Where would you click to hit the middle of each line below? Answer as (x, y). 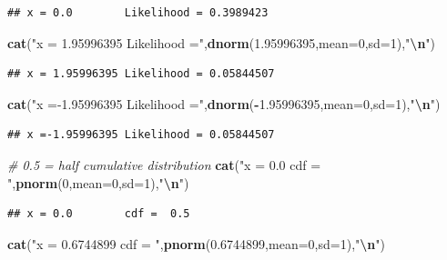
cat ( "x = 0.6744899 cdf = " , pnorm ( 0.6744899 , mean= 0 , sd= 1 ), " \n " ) (196, 243)
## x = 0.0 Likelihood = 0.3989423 (138, 13)
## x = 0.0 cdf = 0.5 (99, 214)
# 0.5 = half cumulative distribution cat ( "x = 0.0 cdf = (164, 164)
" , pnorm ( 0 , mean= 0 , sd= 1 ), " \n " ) (98, 182)
